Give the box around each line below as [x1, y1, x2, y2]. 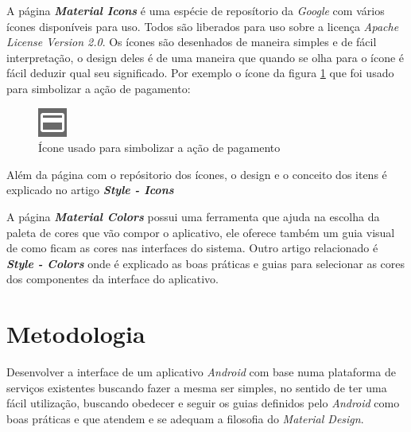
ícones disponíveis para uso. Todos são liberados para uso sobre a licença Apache [6, 18, 399, 34]
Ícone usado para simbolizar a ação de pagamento [38, 139, 281, 156]
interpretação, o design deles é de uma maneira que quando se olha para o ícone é [6, 49, 405, 65]
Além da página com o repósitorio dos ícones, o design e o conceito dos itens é [6, 165, 387, 182]
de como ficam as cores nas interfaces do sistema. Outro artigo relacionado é [6, 239, 378, 256]
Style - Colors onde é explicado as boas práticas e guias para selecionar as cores [6, 255, 405, 271]
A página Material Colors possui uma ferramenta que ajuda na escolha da [6, 208, 380, 224]
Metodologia [6, 317, 145, 350]
